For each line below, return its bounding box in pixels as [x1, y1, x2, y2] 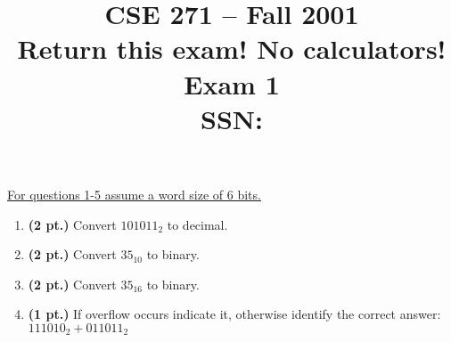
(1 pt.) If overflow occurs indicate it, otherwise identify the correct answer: [28, 305, 441, 323]
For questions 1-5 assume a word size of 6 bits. [7, 184, 261, 203]
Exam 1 [184, 65, 280, 102]
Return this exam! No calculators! [17, 30, 447, 67]
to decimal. [167, 215, 228, 233]
